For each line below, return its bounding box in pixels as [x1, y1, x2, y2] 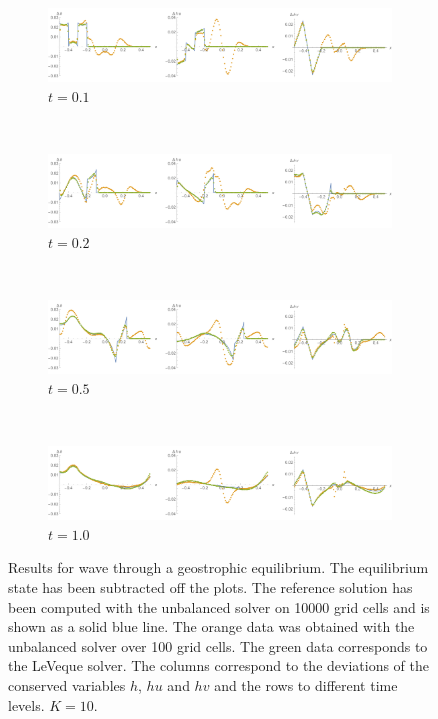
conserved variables [8, 675, 126, 696]
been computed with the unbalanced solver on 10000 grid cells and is [8, 596, 430, 617]
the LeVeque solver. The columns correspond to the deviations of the [8, 655, 429, 676]
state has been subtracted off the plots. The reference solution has [8, 577, 413, 598]
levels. [8, 694, 45, 715]
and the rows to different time [214, 675, 398, 696]
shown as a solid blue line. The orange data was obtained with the [8, 616, 415, 637]
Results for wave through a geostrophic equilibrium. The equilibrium [8, 557, 429, 578]
